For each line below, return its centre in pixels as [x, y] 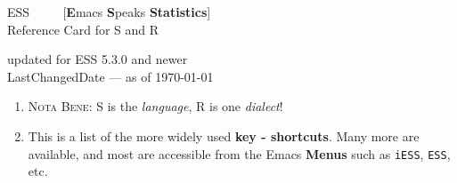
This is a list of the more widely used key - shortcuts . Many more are [224, 135]
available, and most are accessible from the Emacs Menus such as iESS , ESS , [239, 153]
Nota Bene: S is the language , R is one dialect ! [155, 106]
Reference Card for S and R [83, 29]
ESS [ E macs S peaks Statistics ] [109, 12]
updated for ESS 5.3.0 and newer [98, 59]
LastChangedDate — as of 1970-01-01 [110, 76]
